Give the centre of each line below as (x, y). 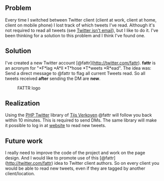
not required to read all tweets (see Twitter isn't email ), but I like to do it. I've (82, 30)
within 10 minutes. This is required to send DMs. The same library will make (81, 120)
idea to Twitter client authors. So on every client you (107, 163)
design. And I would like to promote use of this (52, 158)
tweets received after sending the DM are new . (53, 78)
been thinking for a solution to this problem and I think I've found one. (75, 35)
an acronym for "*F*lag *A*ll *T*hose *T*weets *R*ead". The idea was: (78, 68)
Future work (24, 141)
